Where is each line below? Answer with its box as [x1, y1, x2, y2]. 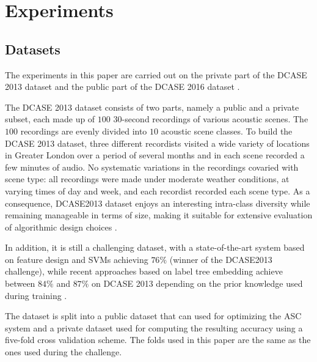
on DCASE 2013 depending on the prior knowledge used [91, 277, 303, 290]
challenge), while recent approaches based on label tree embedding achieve [5, 265, 283, 278]
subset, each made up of [5, 113, 95, 125]
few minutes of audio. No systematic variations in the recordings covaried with [5, 160, 299, 173]
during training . [5, 289, 67, 301]
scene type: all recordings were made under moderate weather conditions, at [5, 172, 290, 185]
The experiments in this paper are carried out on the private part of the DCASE [5, 68, 307, 81]
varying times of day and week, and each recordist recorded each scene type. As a [5, 184, 310, 197]
